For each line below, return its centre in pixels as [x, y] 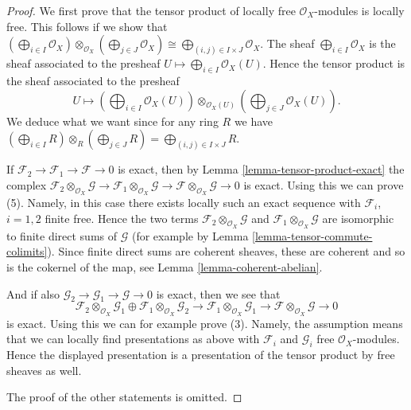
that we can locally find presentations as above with [133, 339]
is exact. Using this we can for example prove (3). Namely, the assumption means [205, 323]
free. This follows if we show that [87, 26]
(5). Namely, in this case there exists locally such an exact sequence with [184, 202]
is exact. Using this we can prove [324, 184]
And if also [33, 293]
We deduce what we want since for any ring [112, 121]
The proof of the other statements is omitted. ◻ [124, 397]
